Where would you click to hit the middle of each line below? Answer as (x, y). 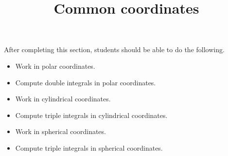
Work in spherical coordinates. (61, 131)
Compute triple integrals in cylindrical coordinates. (91, 115)
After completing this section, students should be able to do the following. (114, 49)
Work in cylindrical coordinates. (63, 99)
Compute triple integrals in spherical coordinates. (89, 147)
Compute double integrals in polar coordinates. (86, 82)
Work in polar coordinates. (55, 66)
